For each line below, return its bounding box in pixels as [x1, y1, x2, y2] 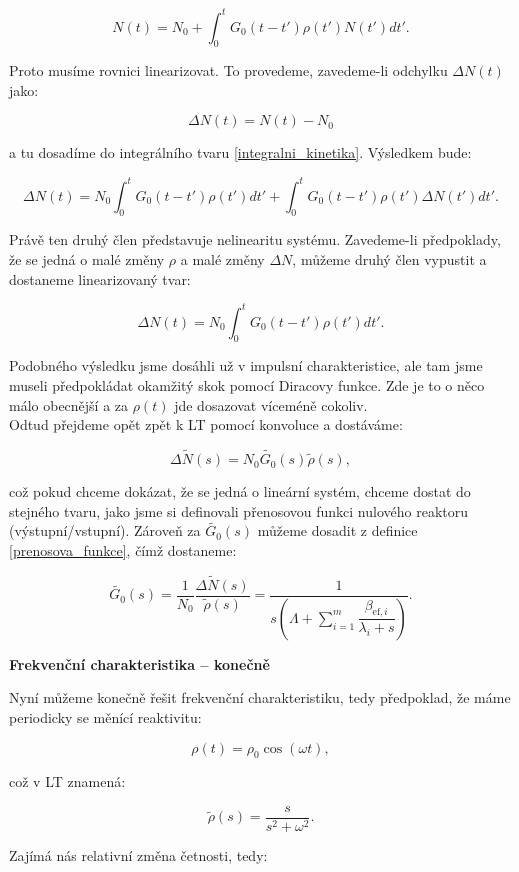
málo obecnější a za [9, 394, 129, 415]
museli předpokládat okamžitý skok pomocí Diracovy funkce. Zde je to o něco [9, 375, 485, 396]
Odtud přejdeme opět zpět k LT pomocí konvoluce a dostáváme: [9, 414, 403, 435]
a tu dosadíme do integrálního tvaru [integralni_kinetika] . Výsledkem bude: [9, 142, 472, 163]
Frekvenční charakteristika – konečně [9, 653, 270, 674]
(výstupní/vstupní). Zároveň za [9, 520, 201, 541]
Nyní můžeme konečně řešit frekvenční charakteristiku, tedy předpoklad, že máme [9, 687, 511, 708]
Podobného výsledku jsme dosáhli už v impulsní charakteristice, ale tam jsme [9, 355, 483, 376]
